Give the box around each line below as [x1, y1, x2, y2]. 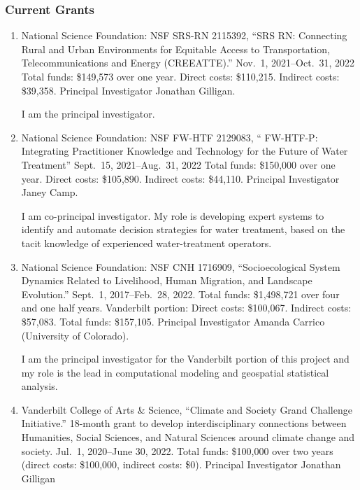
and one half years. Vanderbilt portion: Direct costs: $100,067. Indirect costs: [21, 300, 352, 315]
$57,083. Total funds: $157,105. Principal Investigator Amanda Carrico [21, 314, 325, 328]
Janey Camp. [21, 185, 78, 199]
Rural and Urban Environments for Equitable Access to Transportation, [21, 41, 330, 56]
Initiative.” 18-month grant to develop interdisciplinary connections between [21, 416, 347, 430]
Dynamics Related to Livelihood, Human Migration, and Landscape [21, 273, 312, 288]
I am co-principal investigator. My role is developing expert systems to [21, 208, 324, 223]
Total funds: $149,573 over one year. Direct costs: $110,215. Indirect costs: [21, 69, 340, 83]
